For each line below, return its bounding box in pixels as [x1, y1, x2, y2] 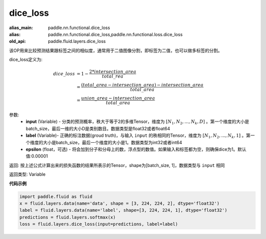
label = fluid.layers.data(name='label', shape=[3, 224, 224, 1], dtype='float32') [19, 207, 228, 213]
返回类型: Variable [9, 171, 46, 177]
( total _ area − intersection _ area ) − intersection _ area [81, 82, 204, 88]
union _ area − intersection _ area [81, 95, 155, 101]
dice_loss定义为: [9, 57, 43, 63]
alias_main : [9, 25, 33, 31]
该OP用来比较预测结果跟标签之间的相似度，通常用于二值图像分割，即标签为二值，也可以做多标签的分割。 [9, 47, 223, 53]
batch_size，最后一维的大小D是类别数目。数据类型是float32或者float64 [26, 125, 170, 131]
